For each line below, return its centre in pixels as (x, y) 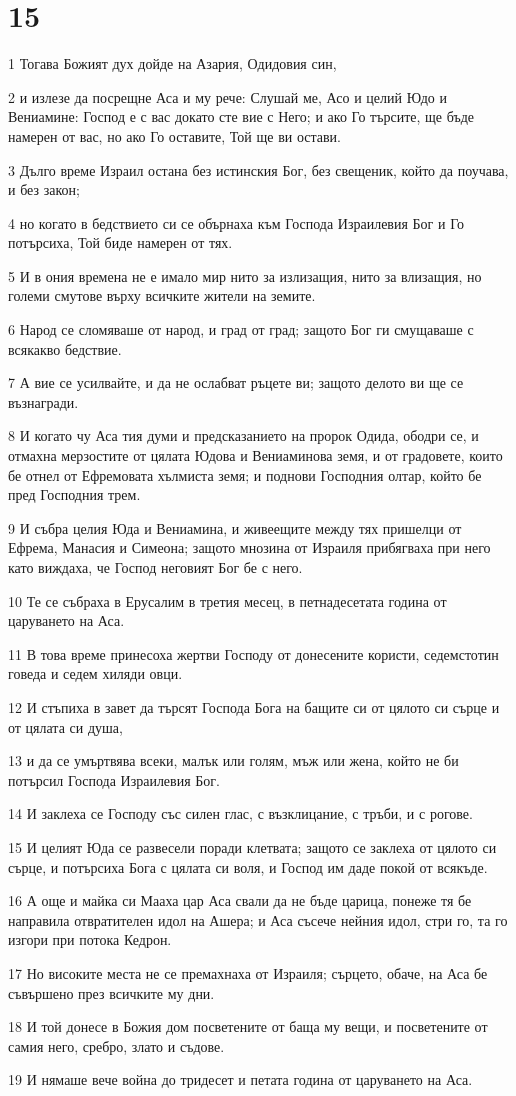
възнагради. (43, 401)
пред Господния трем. (74, 494)
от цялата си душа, (65, 726)
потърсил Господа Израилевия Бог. (114, 779)
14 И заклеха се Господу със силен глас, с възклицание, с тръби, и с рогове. (240, 813)
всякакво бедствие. (65, 348)
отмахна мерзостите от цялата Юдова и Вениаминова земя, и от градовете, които (255, 455)
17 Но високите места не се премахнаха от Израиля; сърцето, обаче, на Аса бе (248, 972)
